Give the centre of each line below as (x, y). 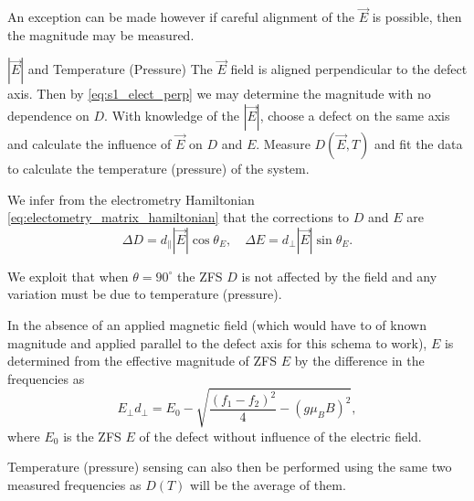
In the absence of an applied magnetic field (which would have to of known (217, 324)
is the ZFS (92, 436)
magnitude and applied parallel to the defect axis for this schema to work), (217, 342)
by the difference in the (359, 361)
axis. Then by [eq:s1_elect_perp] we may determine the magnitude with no (219, 94)
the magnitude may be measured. (101, 34)
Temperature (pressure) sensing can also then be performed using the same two (230, 467)
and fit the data (419, 144)
